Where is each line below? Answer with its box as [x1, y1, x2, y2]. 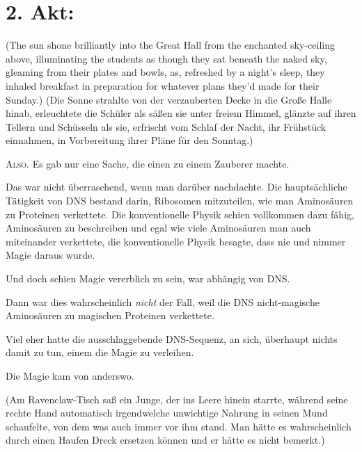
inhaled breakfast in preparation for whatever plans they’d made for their [6, 78, 320, 92]
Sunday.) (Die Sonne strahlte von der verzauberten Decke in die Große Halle [6, 92, 332, 106]
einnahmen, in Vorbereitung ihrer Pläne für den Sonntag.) [6, 133, 253, 147]
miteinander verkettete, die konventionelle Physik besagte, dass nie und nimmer [6, 234, 346, 248]
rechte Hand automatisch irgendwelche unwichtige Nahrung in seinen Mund [6, 405, 328, 420]
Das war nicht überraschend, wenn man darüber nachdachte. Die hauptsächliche [6, 179, 347, 194]
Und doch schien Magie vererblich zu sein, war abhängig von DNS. [6, 271, 290, 286]
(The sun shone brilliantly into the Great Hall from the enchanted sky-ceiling [6, 38, 335, 52]
